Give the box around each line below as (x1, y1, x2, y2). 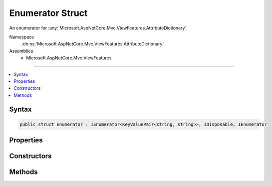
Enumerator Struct (9, 7, 88, 18)
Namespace (9, 34, 34, 40)
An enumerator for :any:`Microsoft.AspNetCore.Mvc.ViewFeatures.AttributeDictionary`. (9, 25, 188, 31)
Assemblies (9, 48, 33, 54)
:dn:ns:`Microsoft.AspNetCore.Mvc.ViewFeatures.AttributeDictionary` (21, 41, 164, 47)
